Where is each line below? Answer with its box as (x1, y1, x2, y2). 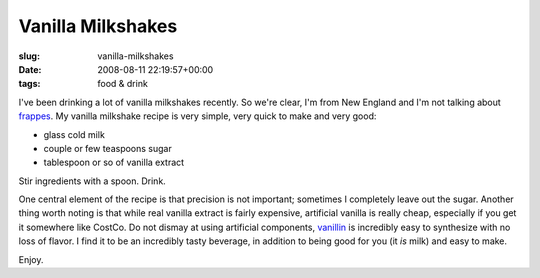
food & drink (97, 78, 149, 90)
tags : (18, 78, 41, 90)
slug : (18, 50, 40, 62)
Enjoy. (18, 253, 44, 265)
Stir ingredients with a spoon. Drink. (18, 175, 167, 187)
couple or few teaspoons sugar (43, 142, 172, 154)
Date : (18, 63, 42, 75)
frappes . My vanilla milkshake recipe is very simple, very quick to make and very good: (18, 110, 377, 122)
